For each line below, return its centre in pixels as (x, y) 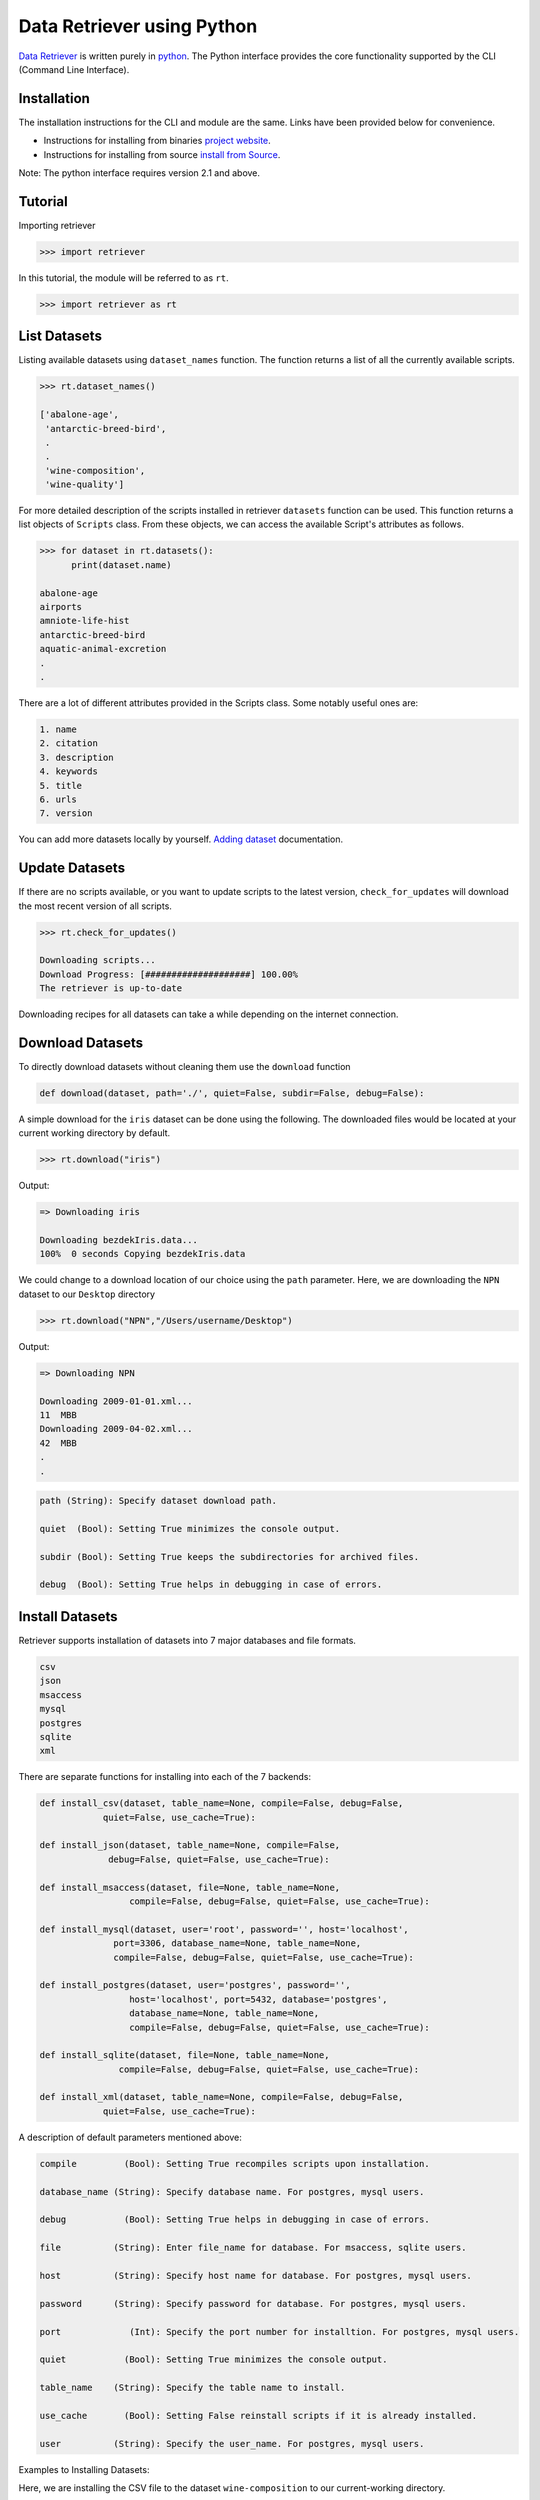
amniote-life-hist (84, 621)
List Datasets (60, 336)
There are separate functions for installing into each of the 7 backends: (165, 1777)
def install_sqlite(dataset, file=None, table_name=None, (184, 2055)
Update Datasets (71, 868)
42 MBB (58, 1443)
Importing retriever (57, 225)
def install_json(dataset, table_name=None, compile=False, (190, 1845)
